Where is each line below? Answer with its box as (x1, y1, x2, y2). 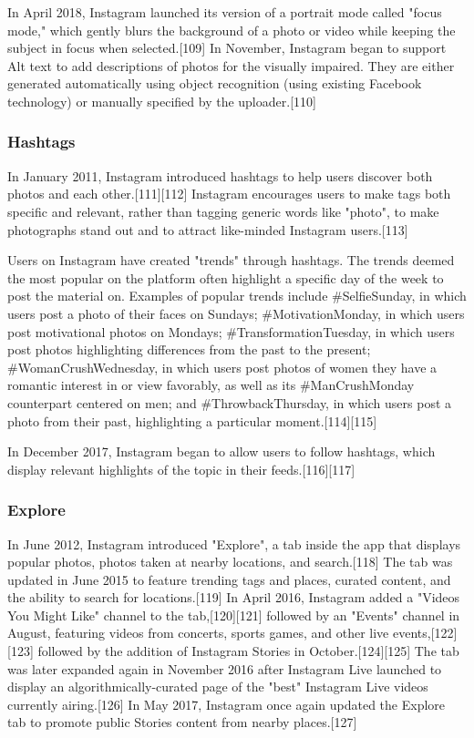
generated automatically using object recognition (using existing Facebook (7, 74, 422, 93)
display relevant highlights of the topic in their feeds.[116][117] (7, 459, 355, 478)
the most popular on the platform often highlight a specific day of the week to (7, 268, 444, 287)
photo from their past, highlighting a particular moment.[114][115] (7, 411, 377, 430)
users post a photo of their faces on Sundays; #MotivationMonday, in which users (7, 303, 465, 323)
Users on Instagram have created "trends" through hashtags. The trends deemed (7, 251, 455, 270)
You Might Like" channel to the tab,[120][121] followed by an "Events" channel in (7, 605, 460, 624)
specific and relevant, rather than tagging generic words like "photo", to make (7, 201, 439, 220)
